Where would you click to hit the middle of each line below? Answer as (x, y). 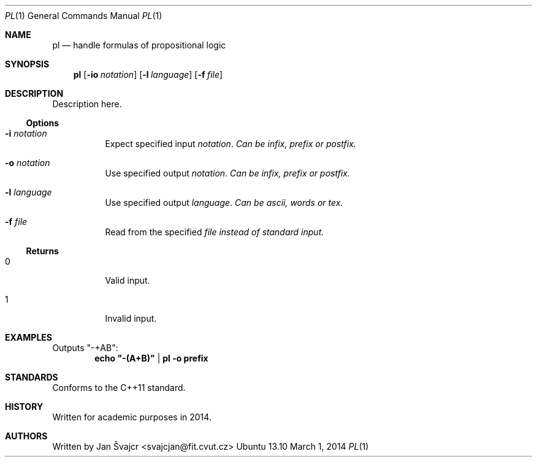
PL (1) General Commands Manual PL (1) (84, 16)
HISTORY (24, 407)
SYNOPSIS (27, 64)
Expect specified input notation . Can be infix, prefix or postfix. (230, 144)
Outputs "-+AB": (85, 348)
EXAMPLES (29, 337)
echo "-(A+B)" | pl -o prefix (151, 358)
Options (43, 123)
